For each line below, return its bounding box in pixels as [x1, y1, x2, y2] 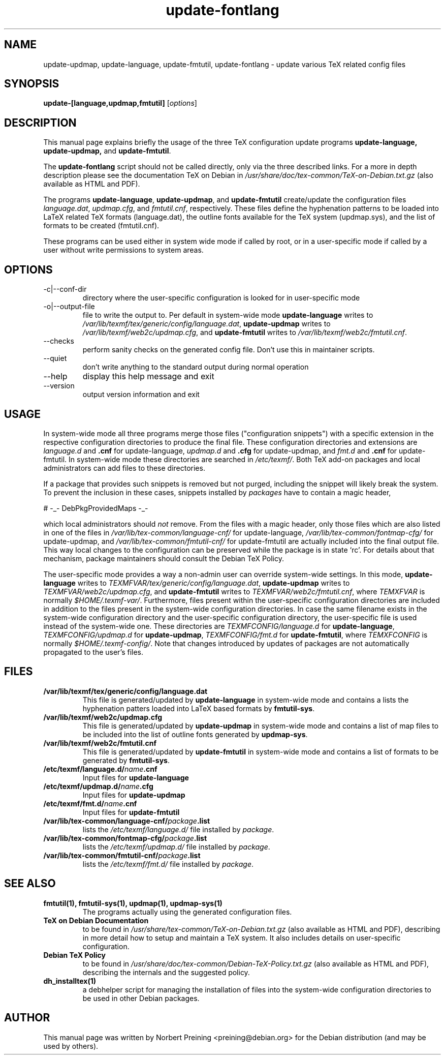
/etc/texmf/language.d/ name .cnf [43, 764, 157, 773]
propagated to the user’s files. [43, 647, 144, 656]
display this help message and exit [82, 371, 214, 382]
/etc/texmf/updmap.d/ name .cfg [43, 781, 153, 791]
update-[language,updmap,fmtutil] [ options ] [43, 99, 197, 108]
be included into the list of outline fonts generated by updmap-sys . [82, 730, 308, 739]
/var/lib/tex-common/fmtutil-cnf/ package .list [43, 851, 201, 860]
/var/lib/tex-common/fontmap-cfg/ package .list [43, 833, 207, 842]
